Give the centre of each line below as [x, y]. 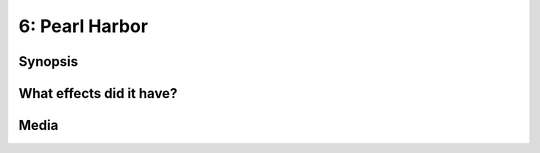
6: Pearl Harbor [83, 26]
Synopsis [48, 61]
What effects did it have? [98, 93]
